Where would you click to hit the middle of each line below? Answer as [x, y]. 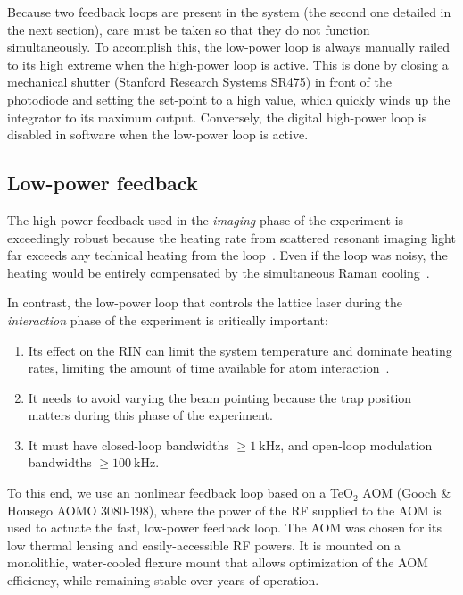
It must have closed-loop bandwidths [128, 444]
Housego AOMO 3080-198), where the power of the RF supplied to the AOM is [224, 510]
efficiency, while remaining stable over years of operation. [163, 580]
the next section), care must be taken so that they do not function [189, 29]
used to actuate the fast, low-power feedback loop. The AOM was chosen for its [224, 528]
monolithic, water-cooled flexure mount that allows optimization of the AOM [218, 562]
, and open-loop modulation [356, 444]
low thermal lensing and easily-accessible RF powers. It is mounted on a [204, 545]
